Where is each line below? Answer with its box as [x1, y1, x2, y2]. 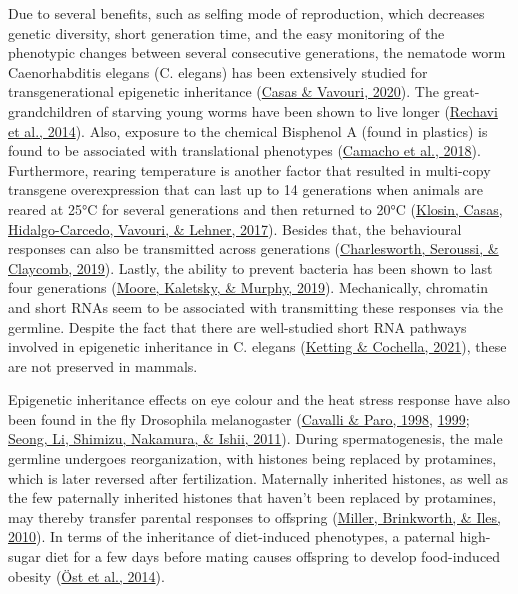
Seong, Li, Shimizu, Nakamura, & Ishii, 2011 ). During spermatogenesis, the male [8, 428, 503, 449]
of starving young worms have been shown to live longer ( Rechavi [96, 100, 498, 121]
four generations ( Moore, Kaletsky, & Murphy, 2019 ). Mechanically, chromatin [8, 277, 488, 298]
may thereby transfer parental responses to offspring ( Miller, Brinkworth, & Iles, [8, 506, 501, 527]
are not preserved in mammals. [8, 355, 198, 376]
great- [443, 81, 480, 102]
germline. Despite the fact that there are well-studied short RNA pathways [8, 316, 467, 337]
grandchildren [8, 100, 92, 121]
